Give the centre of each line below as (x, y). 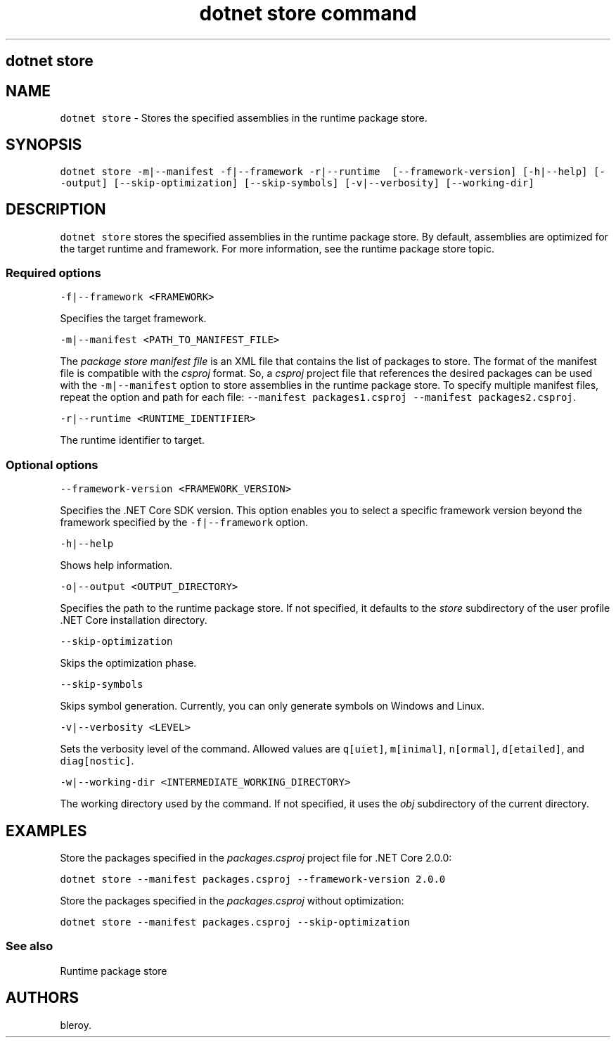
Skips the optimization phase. (128, 663)
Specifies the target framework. (133, 319)
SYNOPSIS (44, 145)
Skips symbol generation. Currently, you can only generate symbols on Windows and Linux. (272, 706)
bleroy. (76, 1025)
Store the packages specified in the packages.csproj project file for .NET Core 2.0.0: (256, 858)
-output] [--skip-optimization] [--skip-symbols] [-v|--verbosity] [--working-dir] (297, 183)
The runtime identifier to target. (132, 440)
